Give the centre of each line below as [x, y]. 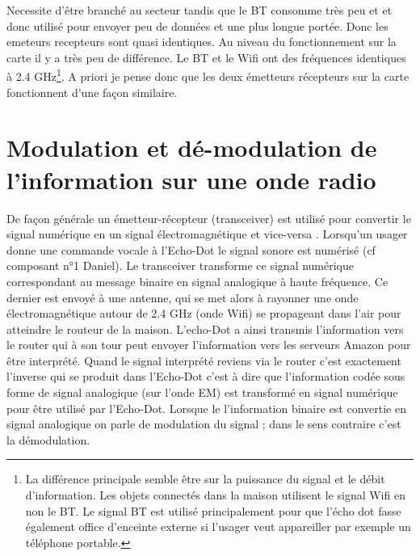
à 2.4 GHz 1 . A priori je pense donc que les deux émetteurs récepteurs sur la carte [208, 75]
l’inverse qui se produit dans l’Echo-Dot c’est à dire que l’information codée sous [206, 376]
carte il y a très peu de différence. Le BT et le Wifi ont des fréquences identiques [206, 57]
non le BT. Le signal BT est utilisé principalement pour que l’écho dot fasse [213, 510]
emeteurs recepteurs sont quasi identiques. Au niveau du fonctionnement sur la [202, 42]
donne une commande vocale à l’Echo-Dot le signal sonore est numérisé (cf [191, 249]
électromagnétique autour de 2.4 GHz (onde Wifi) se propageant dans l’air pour [204, 313]
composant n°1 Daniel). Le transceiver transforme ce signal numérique [181, 265]
